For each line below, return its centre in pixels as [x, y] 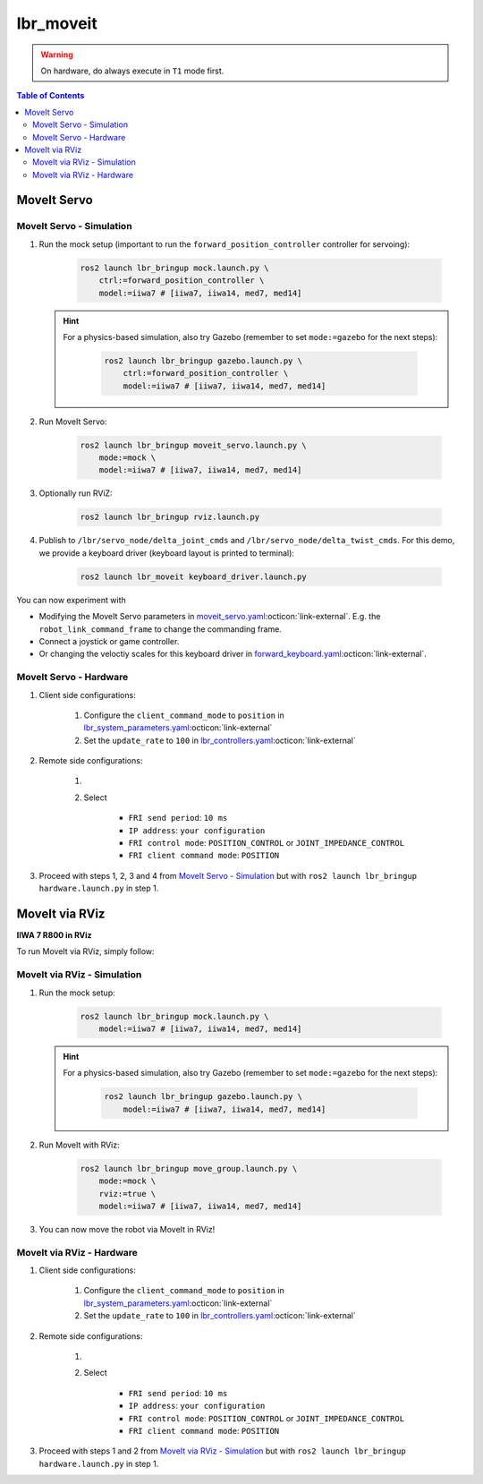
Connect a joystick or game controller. [109, 641]
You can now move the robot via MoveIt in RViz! [127, 1229]
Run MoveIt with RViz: [79, 1145]
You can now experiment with [71, 600]
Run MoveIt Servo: [73, 422]
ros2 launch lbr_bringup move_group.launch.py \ [189, 1168]
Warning [57, 55]
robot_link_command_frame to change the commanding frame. [160, 629]
